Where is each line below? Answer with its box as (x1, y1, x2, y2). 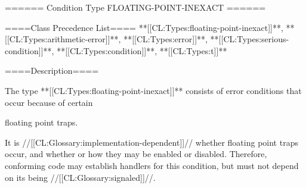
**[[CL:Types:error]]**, (123, 33, 208, 45)
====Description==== (5, 64, 99, 77)
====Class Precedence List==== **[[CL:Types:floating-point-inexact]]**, (5, 21, 283, 33)
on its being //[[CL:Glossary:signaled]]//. (5, 171, 156, 183)
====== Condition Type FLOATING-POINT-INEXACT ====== (5, 1, 266, 13)
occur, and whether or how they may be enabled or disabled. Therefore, (5, 148, 267, 160)
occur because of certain (5, 96, 93, 108)
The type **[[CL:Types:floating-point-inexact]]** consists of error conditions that (5, 84, 302, 96)
